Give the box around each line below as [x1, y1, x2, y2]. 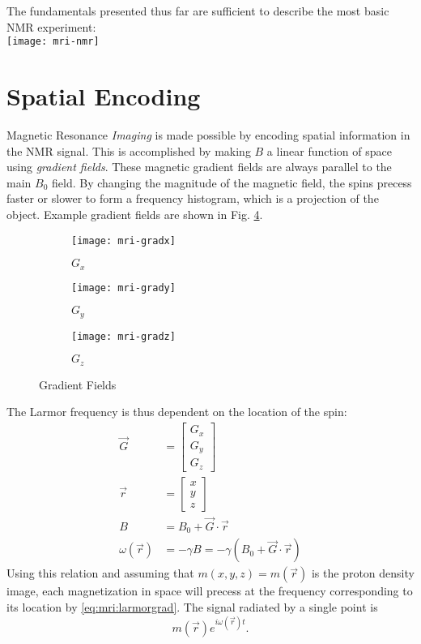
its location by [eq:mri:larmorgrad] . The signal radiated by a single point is [6, 598, 378, 615]
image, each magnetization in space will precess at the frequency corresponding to [6, 582, 413, 599]
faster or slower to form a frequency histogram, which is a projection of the [6, 190, 379, 207]
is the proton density [311, 565, 415, 582]
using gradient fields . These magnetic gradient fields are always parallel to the [6, 158, 392, 175]
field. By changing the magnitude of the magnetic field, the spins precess [51, 174, 412, 191]
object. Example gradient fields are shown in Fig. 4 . [6, 205, 263, 222]
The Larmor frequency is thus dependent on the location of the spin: [6, 403, 347, 420]
